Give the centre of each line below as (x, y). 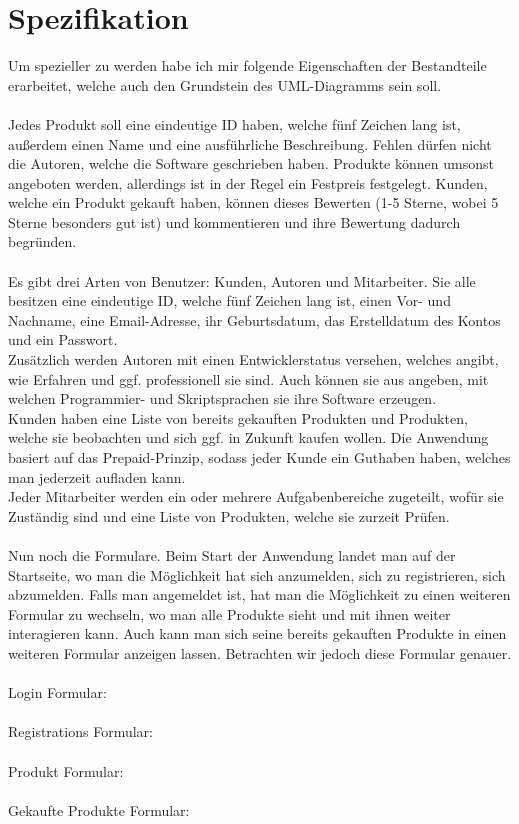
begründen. (42, 241)
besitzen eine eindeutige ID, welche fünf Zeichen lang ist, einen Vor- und (229, 300)
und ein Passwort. (63, 339)
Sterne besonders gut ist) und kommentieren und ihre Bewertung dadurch (234, 221)
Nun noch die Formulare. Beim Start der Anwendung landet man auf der (232, 554)
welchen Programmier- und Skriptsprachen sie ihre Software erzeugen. (222, 398)
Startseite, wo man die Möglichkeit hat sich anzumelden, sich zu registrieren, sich (257, 574)
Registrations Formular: (80, 731)
